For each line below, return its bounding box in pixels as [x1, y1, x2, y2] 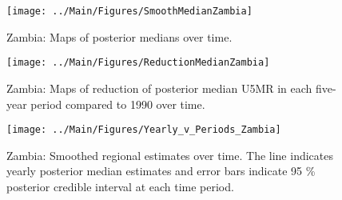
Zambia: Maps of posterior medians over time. [6, 28, 233, 45]
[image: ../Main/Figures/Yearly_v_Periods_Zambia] [6, 124, 281, 136]
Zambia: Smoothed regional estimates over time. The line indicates [6, 146, 333, 163]
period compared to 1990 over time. [30, 95, 205, 112]
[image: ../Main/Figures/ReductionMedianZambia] [6, 57, 270, 69]
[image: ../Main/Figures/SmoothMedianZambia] [6, 6, 253, 17]
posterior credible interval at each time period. [6, 178, 234, 194]
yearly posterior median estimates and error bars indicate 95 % [6, 162, 316, 179]
